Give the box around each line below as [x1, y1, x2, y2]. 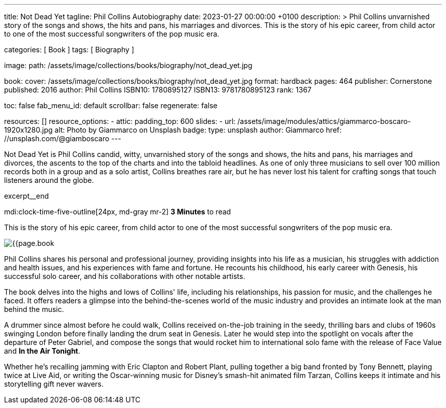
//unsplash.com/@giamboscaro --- [4, 134, 121, 143]
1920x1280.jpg [4, 125, 53, 134]
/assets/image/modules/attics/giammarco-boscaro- [237, 117, 411, 125]
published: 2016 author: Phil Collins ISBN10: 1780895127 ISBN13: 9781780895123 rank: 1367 [4, 85, 312, 94]
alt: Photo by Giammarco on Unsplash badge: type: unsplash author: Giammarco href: [54, 125, 342, 134]
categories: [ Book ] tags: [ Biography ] [4, 45, 134, 54]
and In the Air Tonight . [4, 347, 80, 355]
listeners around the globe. [4, 176, 94, 184]
